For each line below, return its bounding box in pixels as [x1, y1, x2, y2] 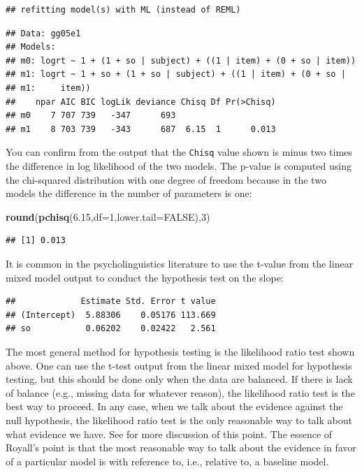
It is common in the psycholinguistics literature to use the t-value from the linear [6, 256, 354, 270]
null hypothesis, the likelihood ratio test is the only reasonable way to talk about [6, 412, 352, 427]
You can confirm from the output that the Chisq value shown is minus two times [6, 145, 352, 159]
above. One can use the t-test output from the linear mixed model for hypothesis [6, 358, 352, 372]
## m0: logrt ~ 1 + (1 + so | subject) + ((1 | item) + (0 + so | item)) [6, 55, 356, 66]
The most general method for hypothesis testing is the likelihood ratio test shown [6, 344, 355, 358]
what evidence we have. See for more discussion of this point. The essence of [6, 426, 333, 441]
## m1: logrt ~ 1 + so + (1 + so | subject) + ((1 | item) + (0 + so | [6, 69, 346, 80]
